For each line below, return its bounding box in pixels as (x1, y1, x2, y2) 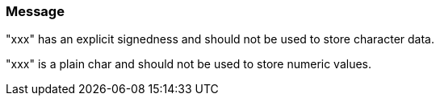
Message (6, 3, 65, 19)
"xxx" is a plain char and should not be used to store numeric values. (6, 57, 372, 71)
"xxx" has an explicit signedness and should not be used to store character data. (6, 32, 434, 47)
